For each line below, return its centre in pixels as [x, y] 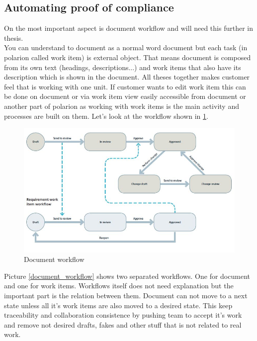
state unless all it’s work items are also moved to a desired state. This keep [118, 305]
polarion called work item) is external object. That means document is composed [128, 57]
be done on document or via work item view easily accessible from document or [125, 96]
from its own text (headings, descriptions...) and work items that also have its [123, 67]
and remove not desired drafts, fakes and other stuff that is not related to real [123, 324]
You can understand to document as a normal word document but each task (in [126, 47]
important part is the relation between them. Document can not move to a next [126, 296]
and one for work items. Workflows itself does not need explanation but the [119, 286]
